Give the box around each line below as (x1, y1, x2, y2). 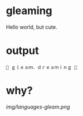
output (6, 44, 39, 57)
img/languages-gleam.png (6, 103, 70, 110)
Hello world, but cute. (6, 23, 57, 30)
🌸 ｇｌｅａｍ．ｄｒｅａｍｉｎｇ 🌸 (6, 64, 77, 70)
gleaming (6, 4, 52, 18)
